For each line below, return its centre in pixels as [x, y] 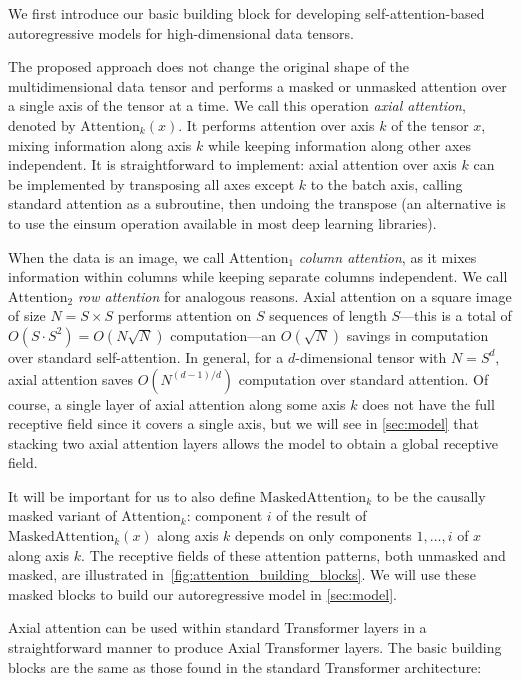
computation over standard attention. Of [363, 378]
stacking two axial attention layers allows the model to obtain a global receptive [253, 442]
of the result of [321, 515]
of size [27, 315]
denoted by [42, 124]
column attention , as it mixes [387, 256]
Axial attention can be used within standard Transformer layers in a [217, 627]
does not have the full [428, 403]
